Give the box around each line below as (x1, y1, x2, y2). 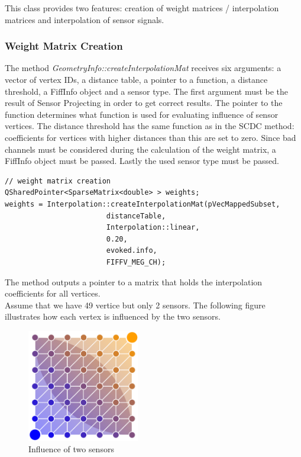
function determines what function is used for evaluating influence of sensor (5, 108, 279, 120)
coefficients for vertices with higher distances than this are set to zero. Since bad (5, 131, 296, 143)
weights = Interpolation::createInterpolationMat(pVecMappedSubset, (5, 199, 280, 208)
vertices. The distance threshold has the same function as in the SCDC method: (5, 120, 294, 132)
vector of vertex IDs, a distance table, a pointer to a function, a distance (5, 73, 268, 85)
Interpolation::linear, (106, 223, 200, 232)
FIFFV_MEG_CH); (106, 258, 166, 266)
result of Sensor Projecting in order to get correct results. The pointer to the (5, 96, 283, 109)
